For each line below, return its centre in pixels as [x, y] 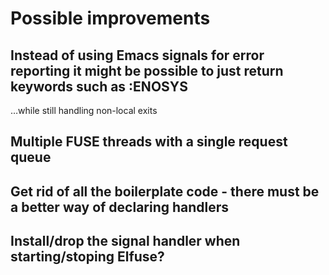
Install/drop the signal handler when [125, 241]
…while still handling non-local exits [84, 110]
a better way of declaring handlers [120, 207]
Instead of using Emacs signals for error [137, 55]
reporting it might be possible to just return [147, 70]
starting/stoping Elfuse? [87, 257]
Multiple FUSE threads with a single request [149, 142]
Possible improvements [110, 18]
